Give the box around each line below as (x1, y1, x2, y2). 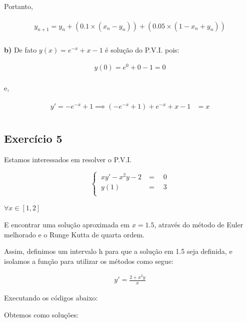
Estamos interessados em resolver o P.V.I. (4, 154, 132, 165)
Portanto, (4, 1, 33, 11)
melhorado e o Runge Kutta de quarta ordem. (4, 229, 145, 239)
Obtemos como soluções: (4, 309, 79, 319)
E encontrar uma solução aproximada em (4, 219, 130, 229)
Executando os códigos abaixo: (4, 292, 98, 303)
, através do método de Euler (154, 219, 243, 229)
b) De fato (4, 45, 37, 55)
